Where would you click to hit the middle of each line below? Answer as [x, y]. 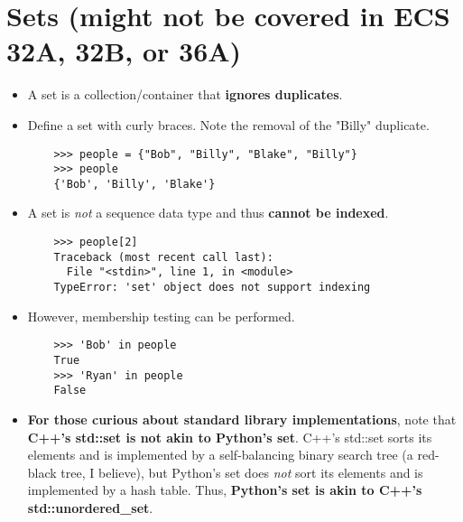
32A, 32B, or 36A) [124, 51]
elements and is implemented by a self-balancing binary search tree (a [220, 455]
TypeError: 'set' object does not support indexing [212, 288]
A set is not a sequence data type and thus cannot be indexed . [208, 213]
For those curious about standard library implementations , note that [242, 419]
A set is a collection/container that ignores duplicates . [185, 94]
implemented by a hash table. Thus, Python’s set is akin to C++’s [225, 490]
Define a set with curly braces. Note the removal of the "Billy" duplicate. [228, 124]
